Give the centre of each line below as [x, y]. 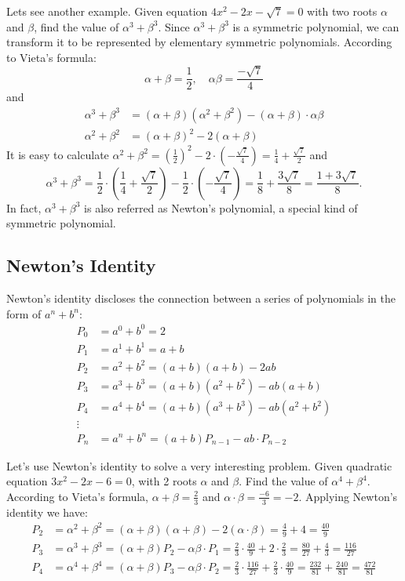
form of [24, 313]
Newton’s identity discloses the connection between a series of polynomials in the [201, 298]
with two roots [342, 11]
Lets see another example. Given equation [107, 11]
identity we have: [47, 512]
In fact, [24, 207]
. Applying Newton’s [348, 496]
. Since [174, 26]
